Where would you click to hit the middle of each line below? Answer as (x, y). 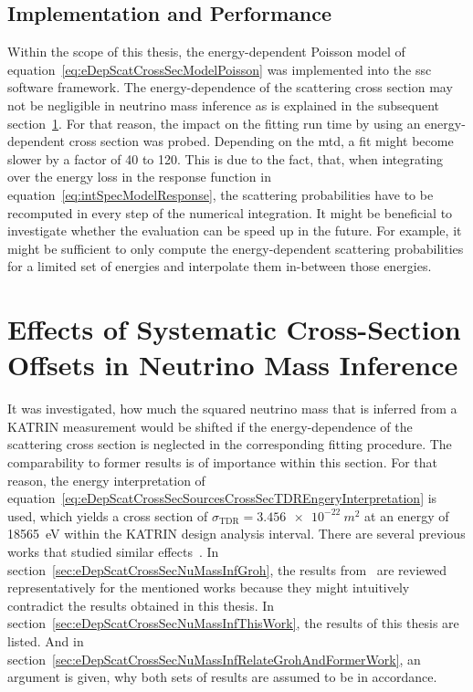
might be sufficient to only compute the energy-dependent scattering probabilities (236, 248)
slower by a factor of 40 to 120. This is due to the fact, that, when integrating (226, 158)
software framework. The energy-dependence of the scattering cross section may (230, 87)
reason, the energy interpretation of (106, 480)
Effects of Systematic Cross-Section (234, 329)
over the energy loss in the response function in (139, 177)
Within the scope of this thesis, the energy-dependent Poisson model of (206, 52)
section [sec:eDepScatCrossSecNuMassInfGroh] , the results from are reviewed (227, 569)
